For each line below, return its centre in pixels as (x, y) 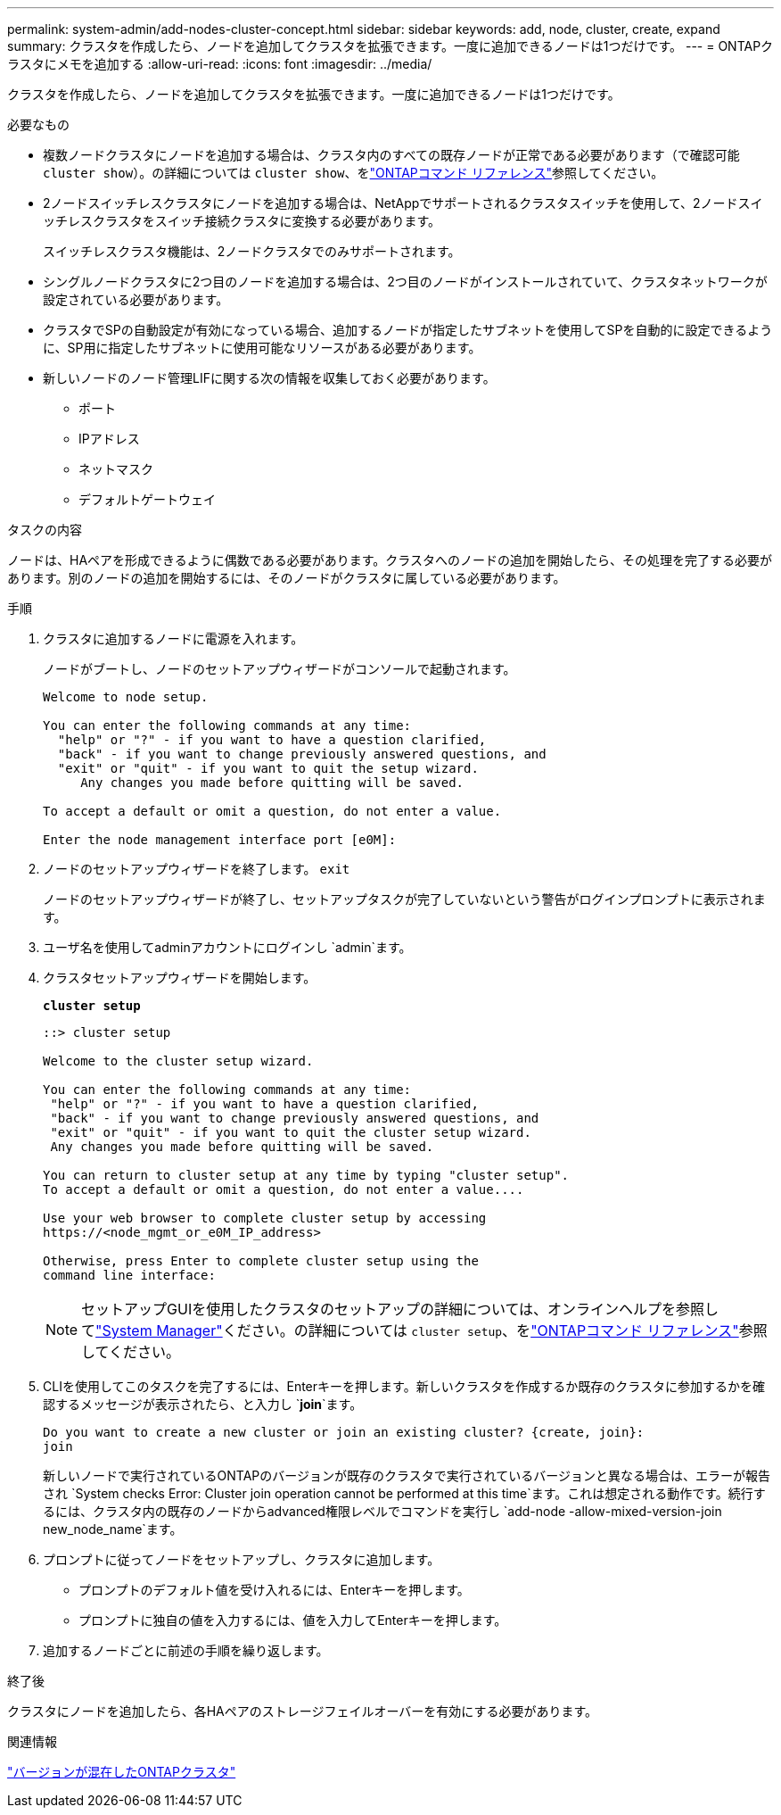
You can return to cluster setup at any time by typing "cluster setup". (306, 1175)
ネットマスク (116, 469)
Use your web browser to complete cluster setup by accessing (265, 1218)
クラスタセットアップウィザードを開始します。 (180, 978)
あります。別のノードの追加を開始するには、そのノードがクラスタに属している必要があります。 (287, 578)
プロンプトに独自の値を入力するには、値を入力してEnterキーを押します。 (293, 1620)
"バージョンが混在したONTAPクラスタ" (122, 1772)
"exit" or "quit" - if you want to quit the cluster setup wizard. (291, 1132)
